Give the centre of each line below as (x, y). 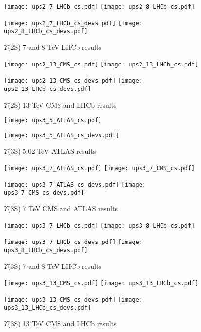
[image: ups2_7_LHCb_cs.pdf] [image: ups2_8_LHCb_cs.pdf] (100, 7)
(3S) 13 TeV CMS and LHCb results (62, 323)
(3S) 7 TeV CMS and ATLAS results (63, 208)
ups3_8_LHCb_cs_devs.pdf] (46, 250)
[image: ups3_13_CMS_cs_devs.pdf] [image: (73, 299)
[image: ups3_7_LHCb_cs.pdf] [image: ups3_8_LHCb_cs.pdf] (100, 226)
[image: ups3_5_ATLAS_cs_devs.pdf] (62, 135)
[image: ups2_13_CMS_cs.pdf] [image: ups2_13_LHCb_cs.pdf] (101, 64)
